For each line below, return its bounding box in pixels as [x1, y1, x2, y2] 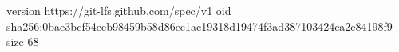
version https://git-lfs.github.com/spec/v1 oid [6, 2, 231, 18]
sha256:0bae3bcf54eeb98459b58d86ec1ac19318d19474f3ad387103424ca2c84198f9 [6, 17, 393, 34]
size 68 [6, 33, 39, 50]
